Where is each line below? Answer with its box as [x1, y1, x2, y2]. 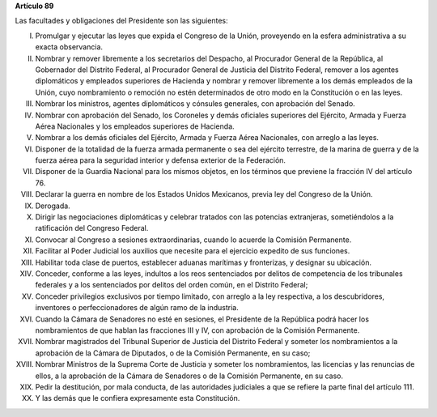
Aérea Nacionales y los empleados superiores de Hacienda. [35, 121, 235, 131]
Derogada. [35, 201, 70, 211]
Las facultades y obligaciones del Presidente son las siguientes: [15, 16, 228, 26]
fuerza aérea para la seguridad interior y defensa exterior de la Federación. [35, 155, 286, 165]
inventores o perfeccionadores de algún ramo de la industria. [35, 303, 239, 313]
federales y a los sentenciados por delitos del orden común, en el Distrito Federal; [35, 280, 308, 290]
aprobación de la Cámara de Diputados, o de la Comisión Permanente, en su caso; [35, 348, 311, 358]
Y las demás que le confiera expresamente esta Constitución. [35, 394, 240, 403]
